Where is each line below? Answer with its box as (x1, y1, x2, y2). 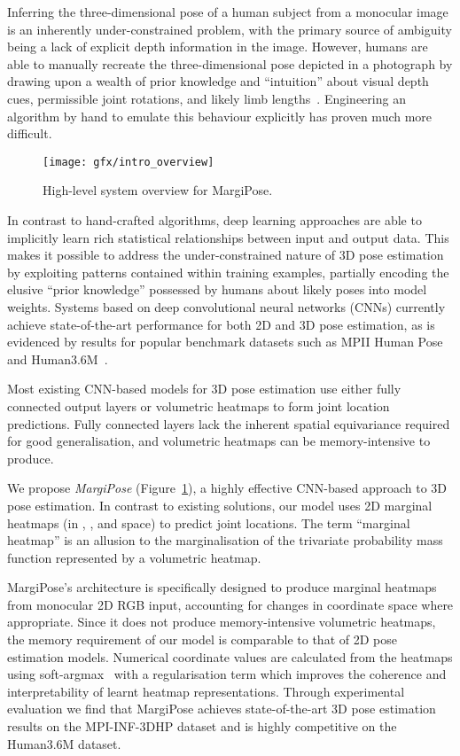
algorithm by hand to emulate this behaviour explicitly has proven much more (7, 106, 433, 125)
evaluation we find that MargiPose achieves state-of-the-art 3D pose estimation (7, 699, 436, 718)
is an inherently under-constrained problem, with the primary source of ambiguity (7, 19, 452, 38)
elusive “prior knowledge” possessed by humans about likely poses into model (7, 280, 427, 299)
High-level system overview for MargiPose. (43, 181, 273, 199)
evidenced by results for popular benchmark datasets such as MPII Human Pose (7, 332, 443, 351)
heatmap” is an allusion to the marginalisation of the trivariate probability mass (7, 531, 443, 549)
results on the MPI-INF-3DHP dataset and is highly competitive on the (7, 717, 397, 736)
